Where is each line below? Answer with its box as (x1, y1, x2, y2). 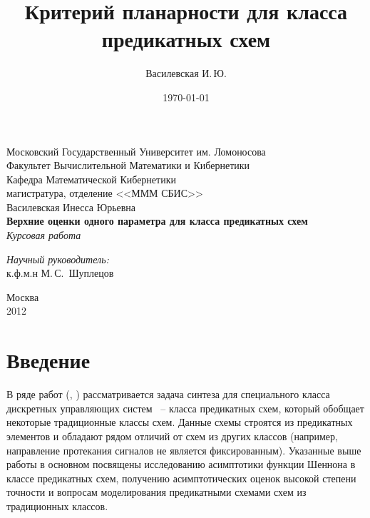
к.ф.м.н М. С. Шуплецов (6, 265, 114, 280)
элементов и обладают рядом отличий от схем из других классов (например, (6, 428, 338, 443)
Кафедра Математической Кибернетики (6, 171, 176, 186)
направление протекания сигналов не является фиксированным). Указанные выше (6, 442, 361, 457)
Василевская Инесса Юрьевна (6, 199, 136, 214)
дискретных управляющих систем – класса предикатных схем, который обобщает (6, 400, 364, 415)
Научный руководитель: (6, 251, 109, 266)
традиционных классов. (6, 498, 108, 513)
